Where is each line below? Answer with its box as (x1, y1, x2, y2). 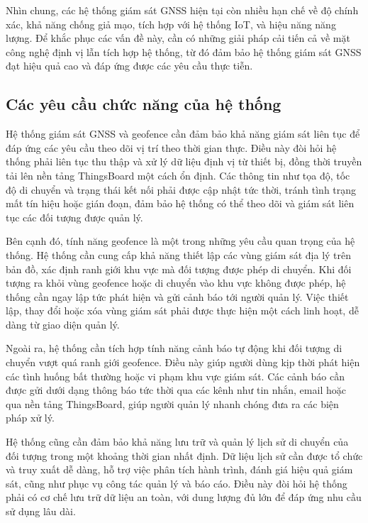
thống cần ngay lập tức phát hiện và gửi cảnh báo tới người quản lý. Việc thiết (6, 289, 349, 304)
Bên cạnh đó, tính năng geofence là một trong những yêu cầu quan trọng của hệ (6, 233, 355, 248)
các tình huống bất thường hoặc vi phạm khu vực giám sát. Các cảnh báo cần (6, 368, 345, 383)
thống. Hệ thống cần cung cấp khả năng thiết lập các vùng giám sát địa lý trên (6, 247, 352, 262)
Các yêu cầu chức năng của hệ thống (6, 93, 281, 115)
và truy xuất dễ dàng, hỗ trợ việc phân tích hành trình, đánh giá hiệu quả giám (6, 462, 353, 477)
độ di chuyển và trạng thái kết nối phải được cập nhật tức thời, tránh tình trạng (6, 182, 357, 197)
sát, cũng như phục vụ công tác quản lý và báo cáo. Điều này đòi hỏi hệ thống (6, 475, 347, 490)
